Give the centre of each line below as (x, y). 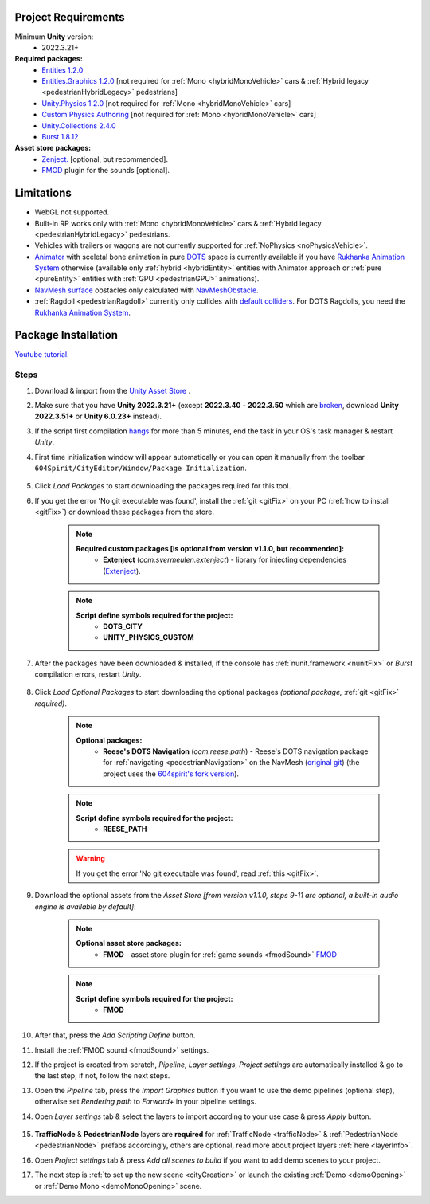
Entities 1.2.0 (63, 70)
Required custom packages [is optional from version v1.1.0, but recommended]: (210, 548)
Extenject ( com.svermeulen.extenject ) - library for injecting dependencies (225, 560)
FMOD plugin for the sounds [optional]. (106, 171)
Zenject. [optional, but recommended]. (105, 159)
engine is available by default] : (86, 906)
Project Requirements (70, 17)
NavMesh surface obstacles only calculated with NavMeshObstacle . (147, 290)
